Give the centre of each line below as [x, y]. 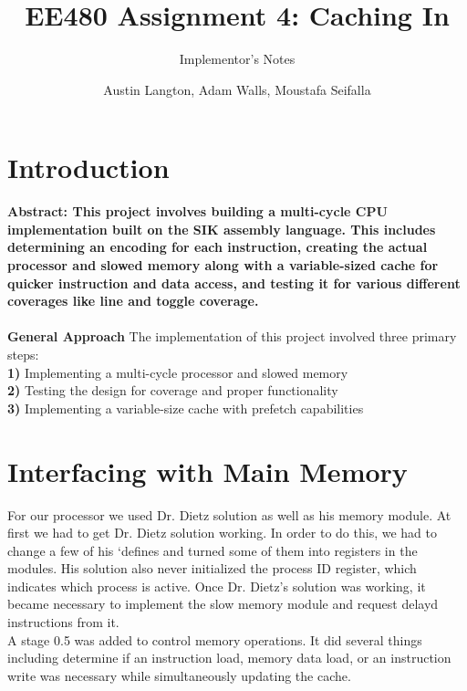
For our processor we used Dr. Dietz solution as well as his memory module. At [229, 514]
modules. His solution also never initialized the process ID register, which [212, 568]
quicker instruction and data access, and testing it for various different [234, 283]
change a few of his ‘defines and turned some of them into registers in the [213, 550]
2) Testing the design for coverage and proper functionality [173, 390]
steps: [23, 354]
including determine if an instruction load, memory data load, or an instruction [229, 658]
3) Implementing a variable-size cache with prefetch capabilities [186, 408]
